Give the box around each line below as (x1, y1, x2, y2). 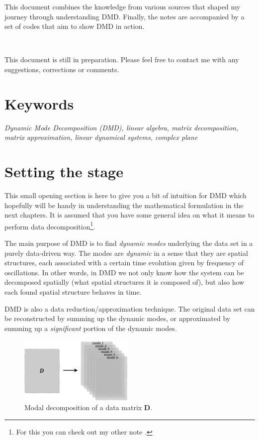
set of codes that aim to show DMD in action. (4, 21, 145, 31)
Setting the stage (4, 161, 123, 182)
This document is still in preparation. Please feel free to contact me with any (4, 54, 239, 65)
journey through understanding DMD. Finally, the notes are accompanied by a (4, 11, 245, 21)
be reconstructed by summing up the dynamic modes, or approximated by (4, 313, 231, 324)
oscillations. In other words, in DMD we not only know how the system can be (4, 267, 244, 277)
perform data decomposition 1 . (4, 220, 95, 231)
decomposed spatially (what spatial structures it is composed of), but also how (4, 277, 245, 287)
